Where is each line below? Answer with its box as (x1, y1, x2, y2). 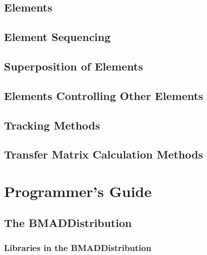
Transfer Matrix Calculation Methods (4, 146, 203, 162)
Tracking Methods (4, 117, 100, 132)
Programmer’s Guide (4, 180, 152, 201)
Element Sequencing (4, 29, 111, 44)
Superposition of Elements (4, 58, 143, 73)
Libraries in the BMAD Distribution (4, 241, 151, 253)
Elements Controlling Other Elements (4, 87, 203, 103)
